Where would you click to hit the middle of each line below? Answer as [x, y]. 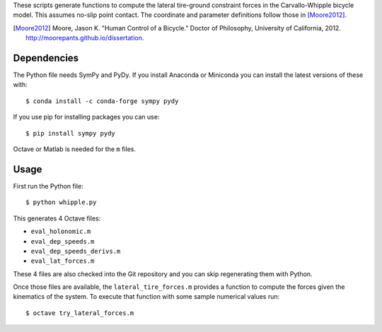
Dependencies [46, 58]
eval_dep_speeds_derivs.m [76, 251]
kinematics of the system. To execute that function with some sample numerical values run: [146, 297]
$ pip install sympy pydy [71, 133]
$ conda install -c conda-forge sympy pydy [102, 101]
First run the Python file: [48, 186]
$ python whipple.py [61, 202]
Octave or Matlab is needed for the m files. [74, 149]
